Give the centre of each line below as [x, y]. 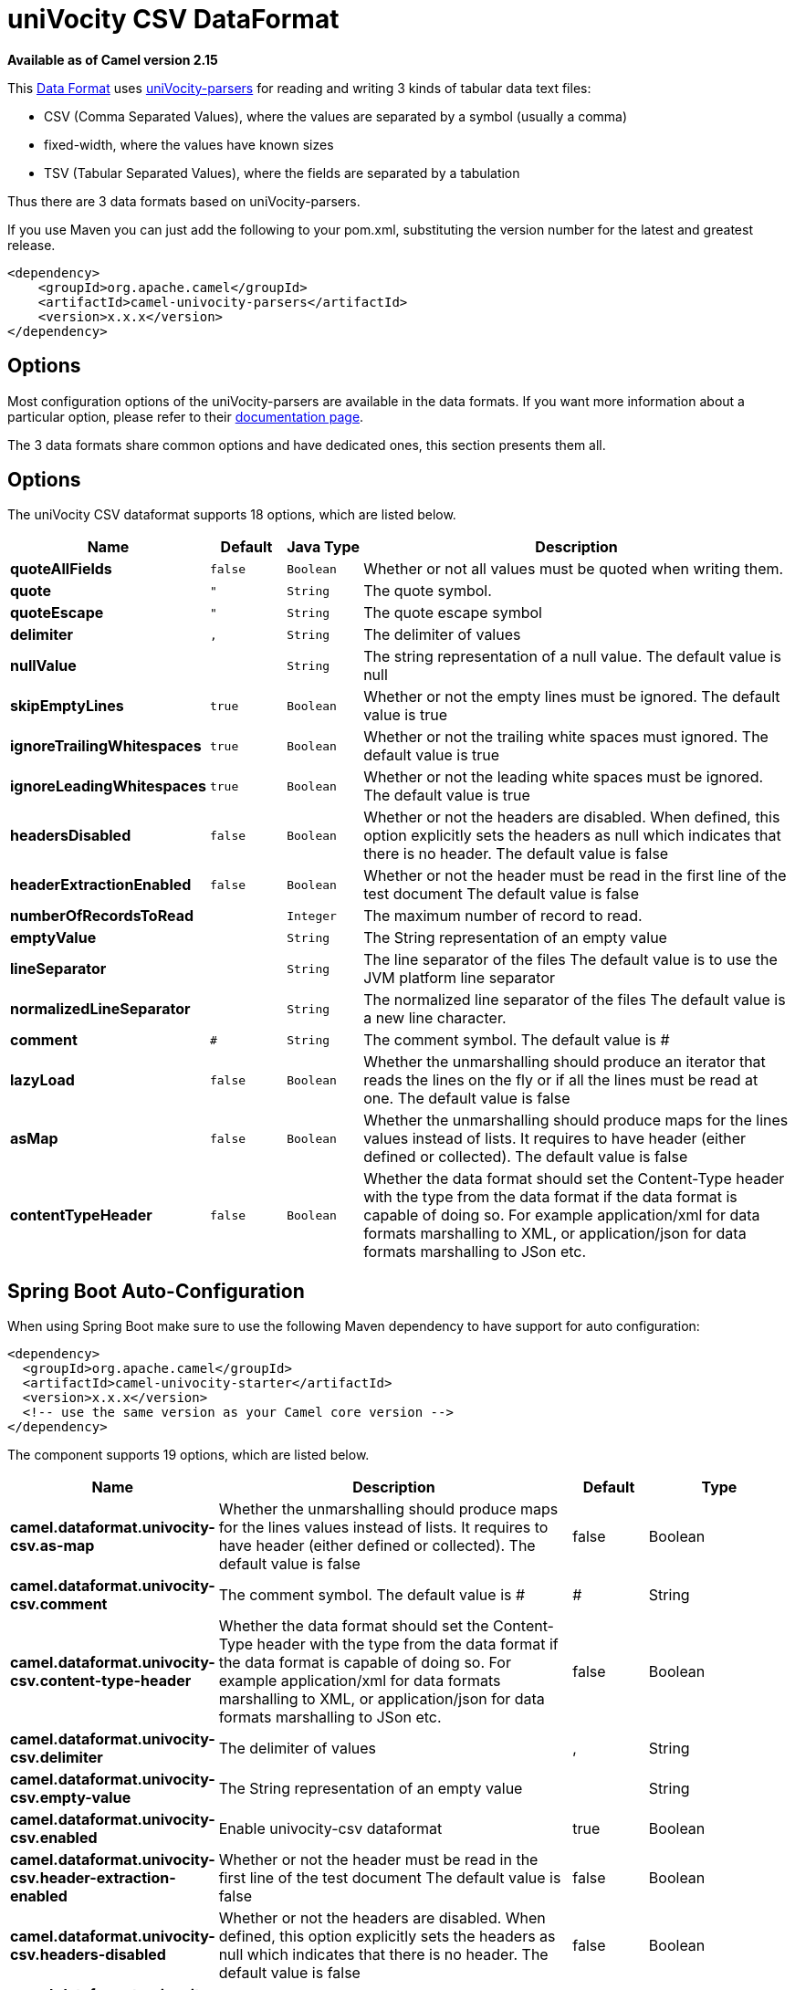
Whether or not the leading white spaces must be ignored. [564, 777]
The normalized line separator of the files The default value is [575, 1000]
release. [31, 245]
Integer [312, 916]
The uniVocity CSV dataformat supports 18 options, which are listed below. [232, 515]
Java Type [324, 547]
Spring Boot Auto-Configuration [156, 1291]
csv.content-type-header [101, 1681]
